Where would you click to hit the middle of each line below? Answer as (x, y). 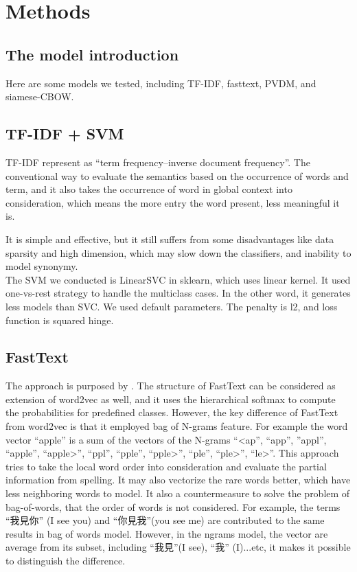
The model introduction (92, 54)
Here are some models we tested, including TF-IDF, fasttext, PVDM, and (161, 83)
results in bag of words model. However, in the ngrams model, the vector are (167, 533)
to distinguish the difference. (66, 561)
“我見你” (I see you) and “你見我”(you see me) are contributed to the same (165, 520)
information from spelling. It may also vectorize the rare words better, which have (178, 480)
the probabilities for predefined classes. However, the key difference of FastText (172, 412)
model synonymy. (42, 266)
